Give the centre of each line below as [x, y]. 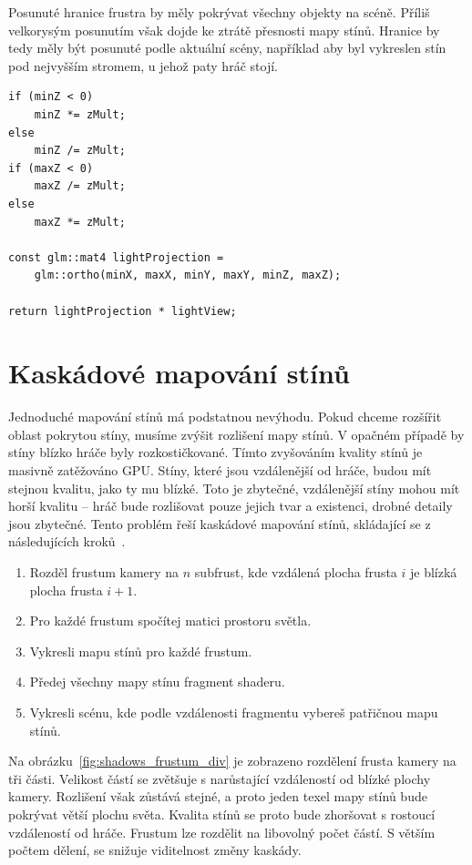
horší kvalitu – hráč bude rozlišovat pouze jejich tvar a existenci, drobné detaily [231, 506]
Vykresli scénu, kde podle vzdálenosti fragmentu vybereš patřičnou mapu [234, 712]
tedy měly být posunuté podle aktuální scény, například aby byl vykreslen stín [227, 48]
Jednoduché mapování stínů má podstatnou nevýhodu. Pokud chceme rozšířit [225, 417]
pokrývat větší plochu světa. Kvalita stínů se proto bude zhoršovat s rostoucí [222, 814]
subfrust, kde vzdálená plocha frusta [296, 571]
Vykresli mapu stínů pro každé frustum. [141, 651]
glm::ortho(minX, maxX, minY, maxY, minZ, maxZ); [188, 275]
